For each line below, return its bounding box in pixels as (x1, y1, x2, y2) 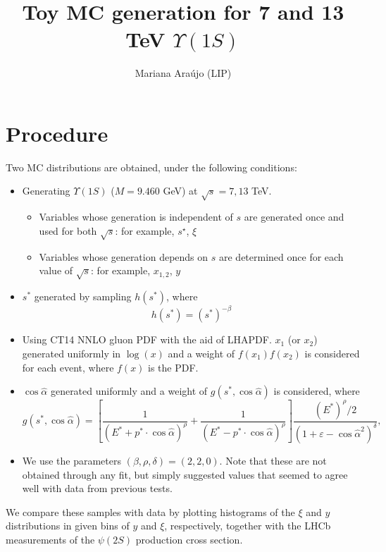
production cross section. (135, 532, 243, 547)
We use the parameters (22, 453, 122, 468)
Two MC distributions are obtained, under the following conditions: (6, 159, 297, 174)
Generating (22, 183, 70, 198)
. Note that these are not (219, 453, 327, 468)
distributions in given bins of (6, 518, 130, 533)
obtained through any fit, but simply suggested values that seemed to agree (22, 467, 348, 482)
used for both (39, 223, 97, 238)
